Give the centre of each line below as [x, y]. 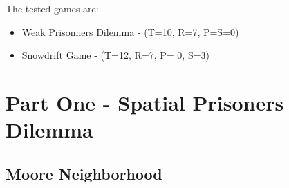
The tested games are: [52, 8]
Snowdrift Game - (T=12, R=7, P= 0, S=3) [116, 55]
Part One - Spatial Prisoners [145, 102]
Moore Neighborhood [84, 173]
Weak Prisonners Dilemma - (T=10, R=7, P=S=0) [130, 31]
